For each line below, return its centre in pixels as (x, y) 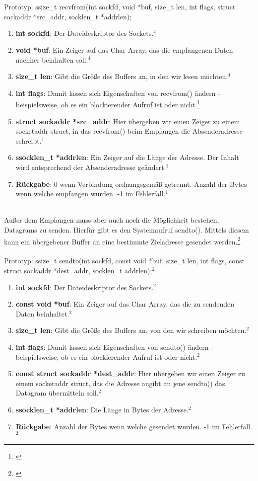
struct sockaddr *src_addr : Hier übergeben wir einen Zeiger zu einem (128, 121)
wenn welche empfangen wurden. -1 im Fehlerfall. (91, 194)
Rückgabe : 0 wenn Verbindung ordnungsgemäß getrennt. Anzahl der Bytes (131, 184)
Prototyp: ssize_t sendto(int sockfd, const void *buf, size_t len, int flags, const (125, 261)
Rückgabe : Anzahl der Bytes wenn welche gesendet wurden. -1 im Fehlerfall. (134, 426)
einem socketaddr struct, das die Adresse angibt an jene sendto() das (120, 383)
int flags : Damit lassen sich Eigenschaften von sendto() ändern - (114, 347)
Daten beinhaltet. (42, 313)
